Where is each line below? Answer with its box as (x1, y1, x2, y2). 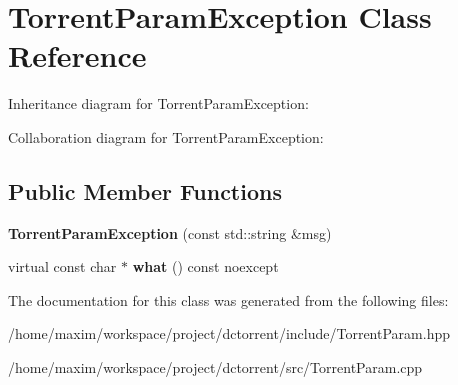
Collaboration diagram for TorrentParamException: (8, 126, 324, 147)
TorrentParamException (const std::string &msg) (8, 222, 332, 243)
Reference (8, 35, 147, 76)
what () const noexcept (132, 256, 279, 277)
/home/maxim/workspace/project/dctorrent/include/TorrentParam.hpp (8, 323, 450, 344)
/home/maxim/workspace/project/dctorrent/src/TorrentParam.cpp (8, 357, 423, 378)
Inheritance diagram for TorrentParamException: (8, 93, 309, 114)
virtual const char (8, 256, 117, 277)
